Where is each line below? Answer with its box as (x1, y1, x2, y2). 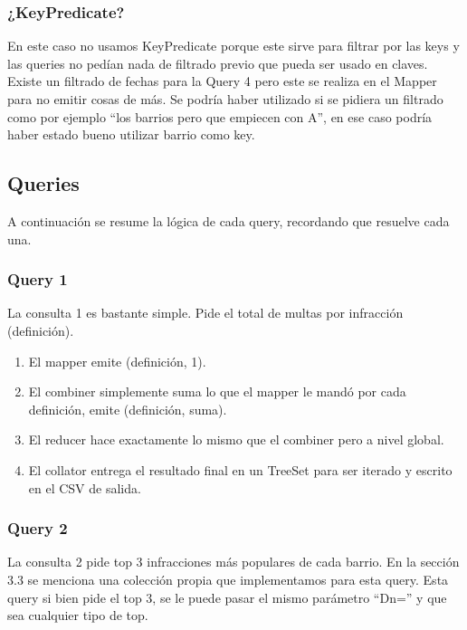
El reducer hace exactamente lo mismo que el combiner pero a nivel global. (28, 430, 444, 449)
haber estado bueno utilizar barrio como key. (7, 125, 255, 144)
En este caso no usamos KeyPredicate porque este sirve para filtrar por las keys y (7, 36, 460, 55)
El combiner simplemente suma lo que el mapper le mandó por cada (28, 382, 406, 401)
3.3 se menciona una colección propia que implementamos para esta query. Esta (7, 569, 449, 588)
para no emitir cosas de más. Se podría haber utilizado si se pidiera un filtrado (7, 90, 443, 108)
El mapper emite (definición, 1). (28, 351, 206, 370)
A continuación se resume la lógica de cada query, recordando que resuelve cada (7, 211, 450, 230)
